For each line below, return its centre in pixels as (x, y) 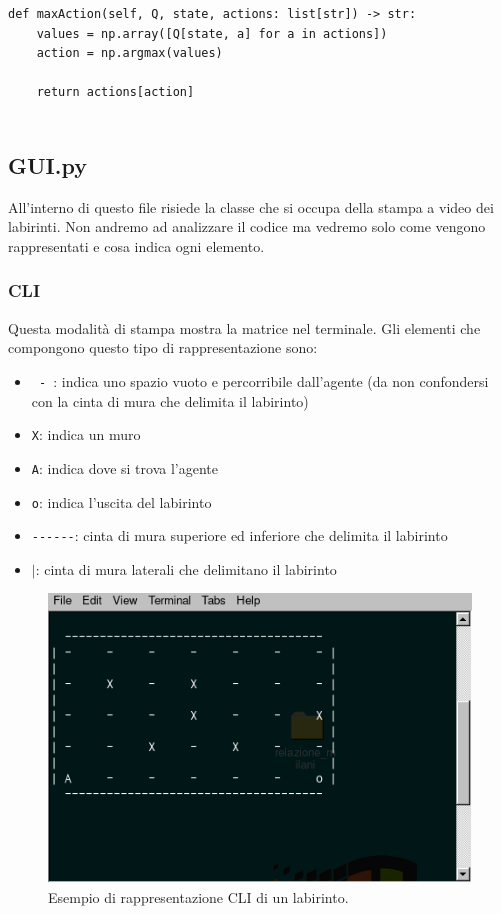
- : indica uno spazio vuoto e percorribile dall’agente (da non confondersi (263, 380)
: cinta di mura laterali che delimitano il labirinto (186, 568)
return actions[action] (115, 92)
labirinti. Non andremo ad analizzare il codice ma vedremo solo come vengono (247, 226)
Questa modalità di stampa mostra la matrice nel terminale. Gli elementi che (244, 327)
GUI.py (47, 164)
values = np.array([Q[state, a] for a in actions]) (212, 33)
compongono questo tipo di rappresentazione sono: (163, 347)
